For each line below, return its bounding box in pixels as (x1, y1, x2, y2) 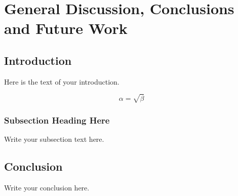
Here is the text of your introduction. (4, 76, 120, 87)
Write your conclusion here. (4, 182, 90, 192)
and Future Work (4, 18, 128, 38)
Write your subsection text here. (4, 134, 104, 144)
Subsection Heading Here (4, 113, 110, 126)
